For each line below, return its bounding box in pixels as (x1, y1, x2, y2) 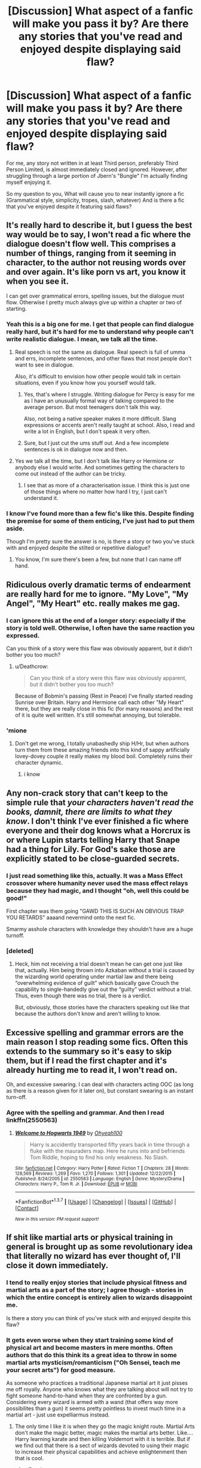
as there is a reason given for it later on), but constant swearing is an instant (6, 1087, 194, 1094)
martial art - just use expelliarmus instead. (6, 1411, 110, 1418)
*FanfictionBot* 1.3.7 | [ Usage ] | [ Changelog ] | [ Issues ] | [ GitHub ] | (14, 1197, 176, 1206)
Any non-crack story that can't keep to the (6, 788, 169, 798)
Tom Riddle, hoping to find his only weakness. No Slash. (29, 1154, 169, 1161)
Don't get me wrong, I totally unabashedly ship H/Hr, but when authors (14, 740, 190, 747)
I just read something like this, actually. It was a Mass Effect (6, 871, 183, 879)
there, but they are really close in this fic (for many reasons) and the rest (14, 705, 193, 712)
